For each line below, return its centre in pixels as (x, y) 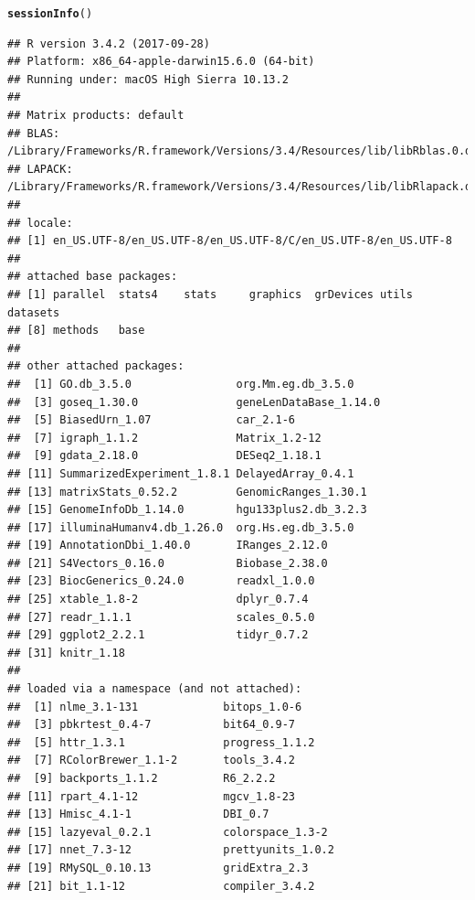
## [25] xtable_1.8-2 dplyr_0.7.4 (158, 600)
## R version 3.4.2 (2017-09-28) (109, 43)
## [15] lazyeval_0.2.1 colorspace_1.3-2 (168, 832)
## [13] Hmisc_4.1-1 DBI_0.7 (138, 814)
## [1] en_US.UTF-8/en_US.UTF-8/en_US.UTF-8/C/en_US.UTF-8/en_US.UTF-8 (230, 241)
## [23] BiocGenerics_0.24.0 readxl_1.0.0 (161, 581)
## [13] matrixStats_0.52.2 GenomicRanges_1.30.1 (187, 492)
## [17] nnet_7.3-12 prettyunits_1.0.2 (171, 850)
